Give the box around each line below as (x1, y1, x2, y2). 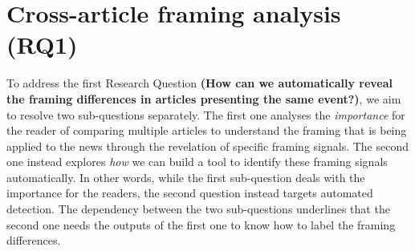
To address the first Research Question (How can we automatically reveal (6, 75, 393, 91)
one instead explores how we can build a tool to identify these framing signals (6, 153, 388, 170)
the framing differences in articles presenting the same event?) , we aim (6, 90, 401, 107)
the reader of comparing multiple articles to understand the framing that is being (6, 122, 407, 139)
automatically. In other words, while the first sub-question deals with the (6, 168, 365, 185)
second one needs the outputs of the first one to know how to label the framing (6, 216, 396, 233)
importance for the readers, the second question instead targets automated (6, 184, 373, 201)
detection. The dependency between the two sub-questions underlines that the (6, 200, 390, 217)
